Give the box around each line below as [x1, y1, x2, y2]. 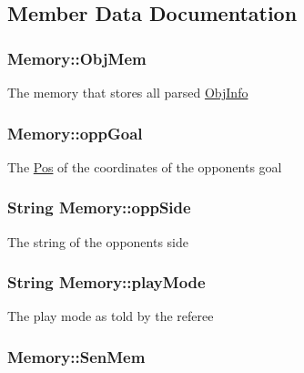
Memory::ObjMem [7, 47, 147, 69]
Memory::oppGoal [7, 121, 143, 144]
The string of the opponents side [7, 232, 188, 251]
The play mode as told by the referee [7, 306, 214, 326]
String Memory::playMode [7, 271, 206, 294]
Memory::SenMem [7, 345, 146, 368]
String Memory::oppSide [7, 196, 191, 219]
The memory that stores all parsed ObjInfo [7, 83, 248, 101]
